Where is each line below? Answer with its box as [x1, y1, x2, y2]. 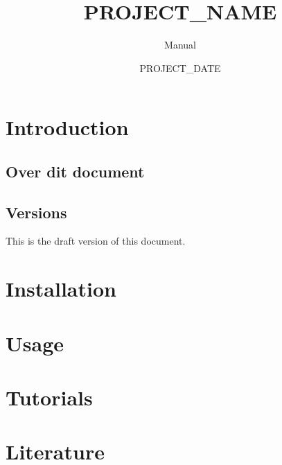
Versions [6, 201, 67, 222]
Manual [164, 37, 196, 52]
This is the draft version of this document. [6, 234, 186, 248]
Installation [6, 274, 116, 303]
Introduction [6, 113, 129, 141]
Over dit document [6, 160, 145, 182]
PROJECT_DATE [139, 60, 221, 75]
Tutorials [6, 383, 93, 412]
